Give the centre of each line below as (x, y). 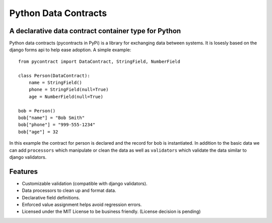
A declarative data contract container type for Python (95, 31)
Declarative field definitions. (51, 197)
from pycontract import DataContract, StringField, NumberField (99, 61)
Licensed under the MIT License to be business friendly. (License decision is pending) (111, 211)
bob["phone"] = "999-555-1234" (57, 125)
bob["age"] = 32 (38, 132)
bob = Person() (37, 111)
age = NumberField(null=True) (66, 96)
